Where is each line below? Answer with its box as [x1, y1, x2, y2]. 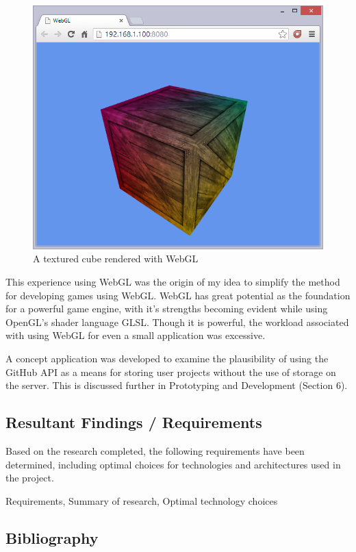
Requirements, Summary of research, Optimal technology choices [5, 493, 278, 507]
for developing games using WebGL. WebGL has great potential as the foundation [5, 288, 351, 302]
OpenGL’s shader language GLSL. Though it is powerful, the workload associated [5, 314, 349, 329]
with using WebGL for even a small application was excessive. [5, 328, 266, 342]
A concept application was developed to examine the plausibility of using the [5, 351, 329, 365]
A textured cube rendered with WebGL [33, 251, 199, 266]
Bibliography [5, 527, 99, 548]
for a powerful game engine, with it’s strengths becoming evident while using [5, 301, 328, 316]
